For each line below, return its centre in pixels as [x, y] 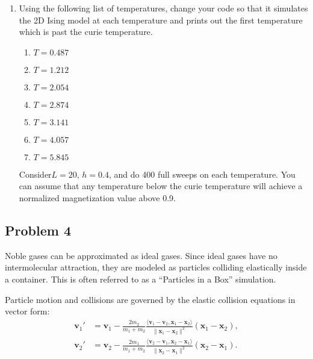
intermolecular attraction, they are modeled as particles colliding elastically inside [156, 267]
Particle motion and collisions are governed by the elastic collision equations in [150, 299]
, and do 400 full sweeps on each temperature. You [202, 174]
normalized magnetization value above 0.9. [97, 197]
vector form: [27, 311]
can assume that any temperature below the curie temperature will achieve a [161, 186]
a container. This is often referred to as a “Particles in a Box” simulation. [141, 279]
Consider [35, 174]
